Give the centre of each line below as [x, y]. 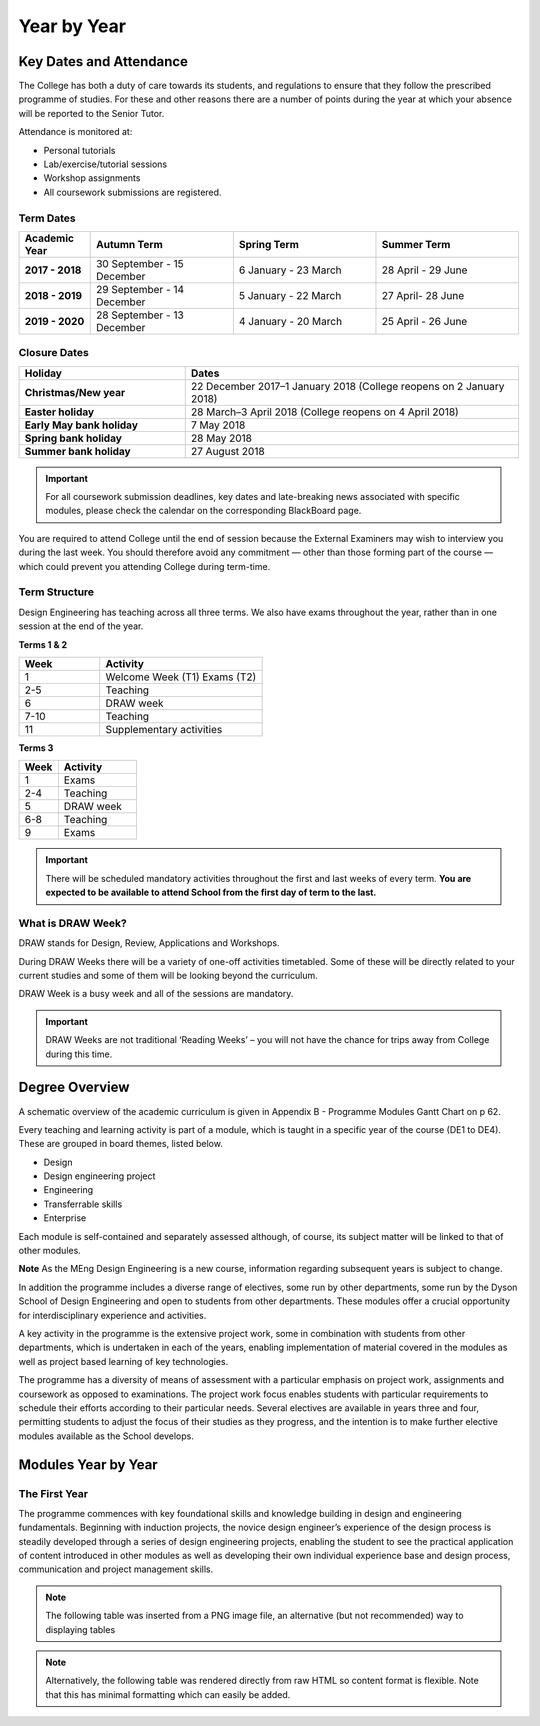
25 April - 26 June [424, 321]
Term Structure [56, 592]
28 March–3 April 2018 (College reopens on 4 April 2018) [324, 412]
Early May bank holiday [81, 425]
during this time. [79, 1054]
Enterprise [65, 1218]
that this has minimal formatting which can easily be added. [168, 1694]
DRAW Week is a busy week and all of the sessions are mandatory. [156, 994]
